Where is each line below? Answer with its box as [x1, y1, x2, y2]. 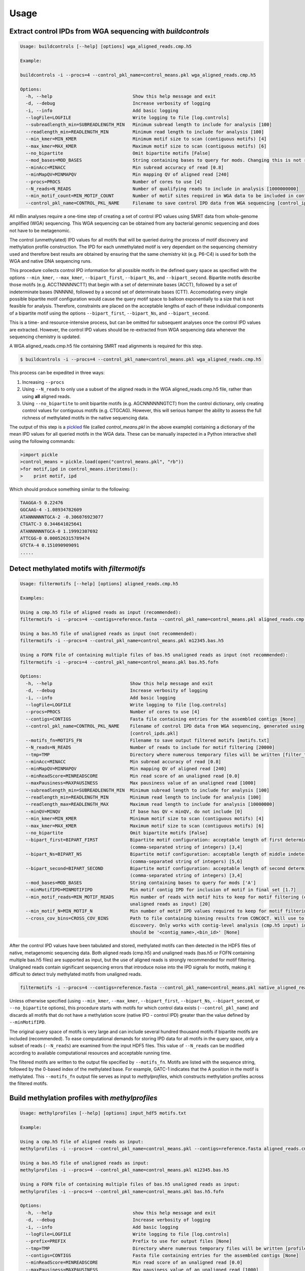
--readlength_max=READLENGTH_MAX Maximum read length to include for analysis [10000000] [25, 801, 275, 807]
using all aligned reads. [22, 393, 71, 399]
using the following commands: [9, 438, 75, 444]
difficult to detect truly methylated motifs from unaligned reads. [9, 971, 142, 977]
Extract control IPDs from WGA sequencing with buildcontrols [9, 27, 209, 36]
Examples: [20, 595, 45, 601]
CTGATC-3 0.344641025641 [20, 521, 82, 527]
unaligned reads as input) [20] [130, 901, 211, 907]
